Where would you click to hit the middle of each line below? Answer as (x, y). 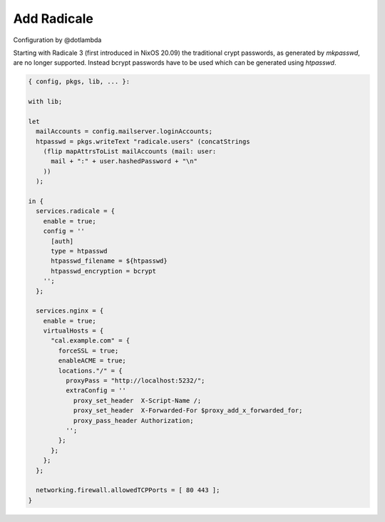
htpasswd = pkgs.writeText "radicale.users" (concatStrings (143, 141)
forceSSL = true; (88, 350)
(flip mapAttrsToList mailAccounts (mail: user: (130, 152)
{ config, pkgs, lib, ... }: (79, 82)
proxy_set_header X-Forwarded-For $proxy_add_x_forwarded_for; (188, 411)
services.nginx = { (70, 311)
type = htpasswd (79, 251)
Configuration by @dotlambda (57, 40)
